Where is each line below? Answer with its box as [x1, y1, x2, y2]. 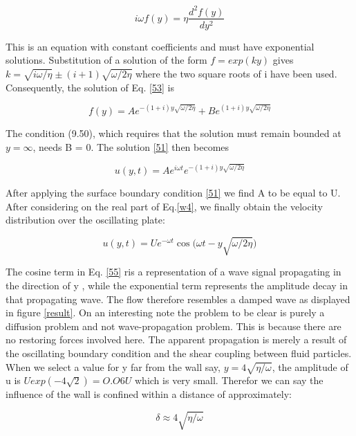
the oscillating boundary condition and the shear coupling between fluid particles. [6, 345, 352, 360]
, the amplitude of [272, 359, 348, 374]
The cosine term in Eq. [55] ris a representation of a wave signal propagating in [6, 264, 341, 279]
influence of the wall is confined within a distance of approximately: [6, 387, 292, 401]
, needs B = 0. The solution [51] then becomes [32, 139, 229, 154]
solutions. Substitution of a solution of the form [6, 53, 207, 67]
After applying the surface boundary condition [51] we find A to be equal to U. [6, 185, 341, 200]
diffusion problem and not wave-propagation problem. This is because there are [6, 318, 341, 333]
